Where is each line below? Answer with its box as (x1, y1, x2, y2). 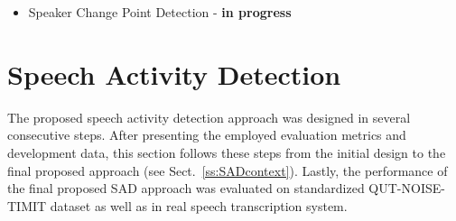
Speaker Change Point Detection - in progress (28, 3, 292, 21)
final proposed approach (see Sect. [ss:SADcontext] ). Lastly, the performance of (7, 161, 448, 180)
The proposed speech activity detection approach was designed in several (7, 107, 411, 126)
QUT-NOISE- (368, 179, 445, 198)
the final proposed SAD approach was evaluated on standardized (7, 179, 365, 198)
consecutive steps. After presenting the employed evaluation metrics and (7, 125, 406, 144)
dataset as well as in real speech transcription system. (50, 196, 348, 215)
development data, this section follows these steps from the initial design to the (7, 143, 446, 161)
